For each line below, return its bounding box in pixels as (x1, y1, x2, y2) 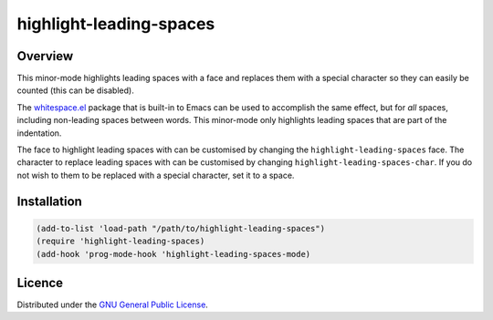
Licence (16, 274, 64, 291)
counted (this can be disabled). (16, 85, 134, 96)
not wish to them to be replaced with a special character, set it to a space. (16, 170, 295, 181)
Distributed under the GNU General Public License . (16, 299, 209, 310)
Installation (16, 193, 82, 209)
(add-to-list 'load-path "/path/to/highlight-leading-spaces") (36, 223, 326, 233)
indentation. (16, 128, 62, 139)
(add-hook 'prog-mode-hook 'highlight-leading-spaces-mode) (36, 249, 311, 259)
